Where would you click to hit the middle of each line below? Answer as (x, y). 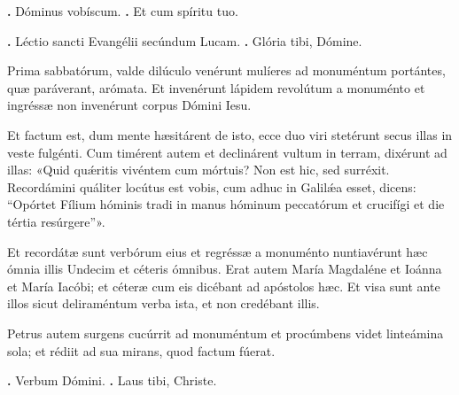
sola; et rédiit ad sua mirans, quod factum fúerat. (141, 350)
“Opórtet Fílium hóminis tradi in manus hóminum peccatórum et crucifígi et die (226, 204)
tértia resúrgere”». (56, 221)
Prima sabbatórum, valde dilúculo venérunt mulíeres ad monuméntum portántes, (226, 70)
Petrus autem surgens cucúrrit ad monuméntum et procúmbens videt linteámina (226, 333)
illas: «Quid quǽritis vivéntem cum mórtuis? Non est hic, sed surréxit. (198, 170)
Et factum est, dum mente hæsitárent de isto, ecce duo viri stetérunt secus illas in (230, 134)
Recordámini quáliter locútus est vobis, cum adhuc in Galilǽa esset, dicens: (212, 186)
